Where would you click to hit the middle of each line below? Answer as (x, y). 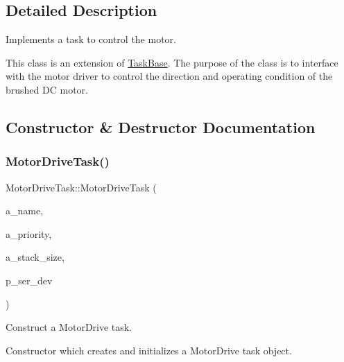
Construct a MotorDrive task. (69, 327)
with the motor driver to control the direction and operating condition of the (169, 76)
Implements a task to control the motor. (91, 39)
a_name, (25, 210)
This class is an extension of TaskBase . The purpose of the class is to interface (172, 62)
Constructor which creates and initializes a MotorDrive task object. (149, 350)
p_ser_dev (29, 280)
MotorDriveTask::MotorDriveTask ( (81, 187)
